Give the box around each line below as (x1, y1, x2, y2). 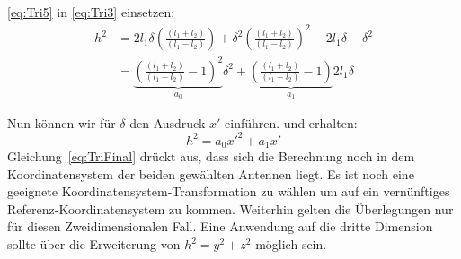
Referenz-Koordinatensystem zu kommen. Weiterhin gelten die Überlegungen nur (7, 199, 454, 218)
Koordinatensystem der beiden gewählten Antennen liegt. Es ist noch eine (7, 164, 414, 183)
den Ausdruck (129, 113, 206, 132)
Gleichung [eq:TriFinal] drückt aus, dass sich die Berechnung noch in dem (7, 147, 415, 166)
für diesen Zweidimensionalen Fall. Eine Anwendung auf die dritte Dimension (7, 217, 433, 236)
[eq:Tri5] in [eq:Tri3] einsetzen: (7, 3, 175, 21)
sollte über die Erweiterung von (7, 235, 181, 254)
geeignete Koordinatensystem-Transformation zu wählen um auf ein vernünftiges (7, 182, 450, 201)
